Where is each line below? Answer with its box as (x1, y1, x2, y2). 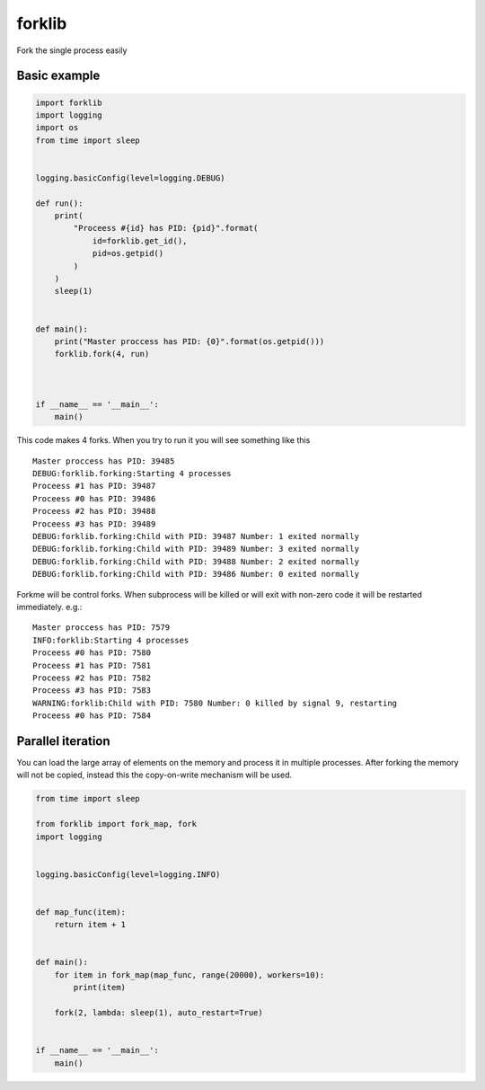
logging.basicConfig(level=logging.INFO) (35, 869, 221, 880)
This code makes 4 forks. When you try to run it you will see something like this (16, 435, 311, 446)
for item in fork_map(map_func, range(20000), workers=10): (54, 970, 325, 979)
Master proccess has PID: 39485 (32, 456, 175, 466)
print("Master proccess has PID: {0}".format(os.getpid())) (54, 336, 325, 346)
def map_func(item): (35, 907, 126, 917)
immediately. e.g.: (16, 601, 83, 612)
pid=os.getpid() (92, 248, 164, 259)
